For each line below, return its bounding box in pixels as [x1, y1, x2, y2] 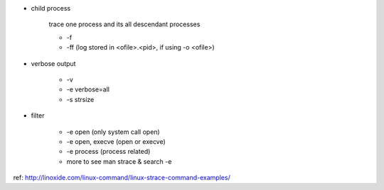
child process [31, 4, 71, 12]
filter [31, 111, 46, 120]
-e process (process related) [66, 147, 151, 156]
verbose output [31, 59, 76, 67]
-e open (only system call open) [66, 128, 160, 136]
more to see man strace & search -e [66, 157, 172, 166]
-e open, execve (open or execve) [66, 137, 166, 145]
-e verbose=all [66, 85, 110, 94]
